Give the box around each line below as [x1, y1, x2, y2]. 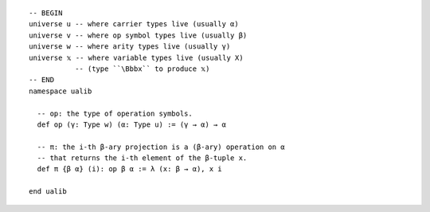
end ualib [29, 187, 67, 196]
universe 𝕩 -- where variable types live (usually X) [29, 53, 244, 62]
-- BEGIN [29, 9, 63, 18]
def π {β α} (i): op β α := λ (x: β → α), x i [37, 164, 222, 174]
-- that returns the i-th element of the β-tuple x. [37, 154, 248, 163]
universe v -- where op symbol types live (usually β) [29, 30, 248, 40]
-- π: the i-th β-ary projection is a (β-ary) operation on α [37, 142, 286, 151]
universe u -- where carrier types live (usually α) [29, 20, 239, 29]
